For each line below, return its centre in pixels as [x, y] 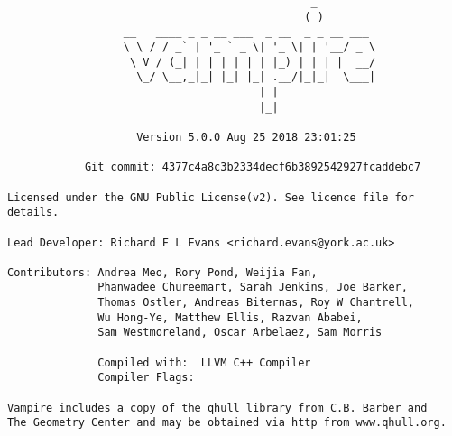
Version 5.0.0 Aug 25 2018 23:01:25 [246, 137]
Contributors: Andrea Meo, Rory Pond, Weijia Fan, [162, 272]
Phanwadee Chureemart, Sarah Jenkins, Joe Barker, [253, 288]
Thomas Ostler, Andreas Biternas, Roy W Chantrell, [256, 303]
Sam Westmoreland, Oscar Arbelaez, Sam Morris [240, 333]
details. [33, 213]
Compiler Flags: [146, 378]
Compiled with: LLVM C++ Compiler [204, 362]
